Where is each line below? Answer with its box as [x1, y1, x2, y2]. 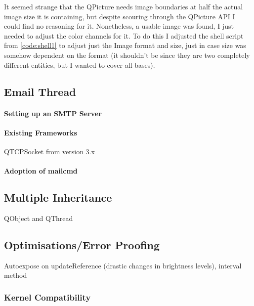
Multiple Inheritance [4, 190, 112, 205]
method [4, 270, 27, 280]
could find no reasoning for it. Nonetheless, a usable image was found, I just [4, 21, 234, 31]
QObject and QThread [4, 213, 73, 223]
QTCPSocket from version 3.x [4, 146, 95, 156]
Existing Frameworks [4, 127, 77, 137]
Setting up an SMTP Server [4, 108, 102, 118]
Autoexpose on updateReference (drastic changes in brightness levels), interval [4, 260, 242, 270]
